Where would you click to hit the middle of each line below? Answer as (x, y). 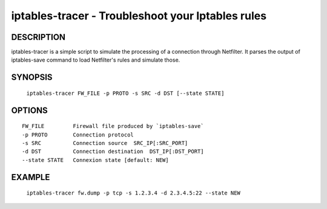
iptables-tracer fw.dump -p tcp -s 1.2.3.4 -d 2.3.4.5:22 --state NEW (133, 193)
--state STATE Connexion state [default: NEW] (95, 160)
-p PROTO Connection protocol (78, 135)
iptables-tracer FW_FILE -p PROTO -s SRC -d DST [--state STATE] (125, 93)
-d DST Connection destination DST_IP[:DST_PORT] (113, 152)
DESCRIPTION (38, 37)
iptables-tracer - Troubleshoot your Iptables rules (139, 16)
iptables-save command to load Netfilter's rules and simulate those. (96, 60)
